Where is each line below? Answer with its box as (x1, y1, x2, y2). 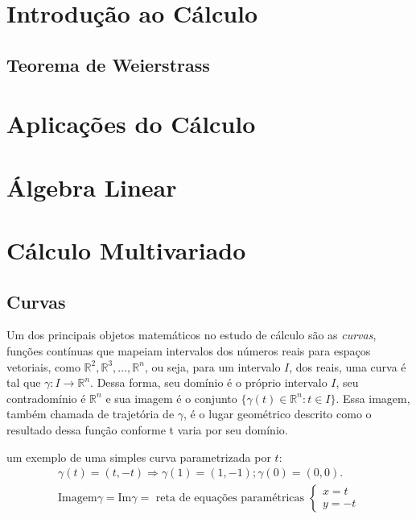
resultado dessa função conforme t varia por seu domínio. (6, 421, 288, 438)
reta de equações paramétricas (155, 492, 305, 504)
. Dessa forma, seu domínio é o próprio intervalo (90, 374, 327, 391)
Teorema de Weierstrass (6, 52, 210, 77)
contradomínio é (6, 389, 86, 406)
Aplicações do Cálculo (6, 107, 256, 140)
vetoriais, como (6, 358, 80, 375)
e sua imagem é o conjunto (105, 389, 237, 406)
